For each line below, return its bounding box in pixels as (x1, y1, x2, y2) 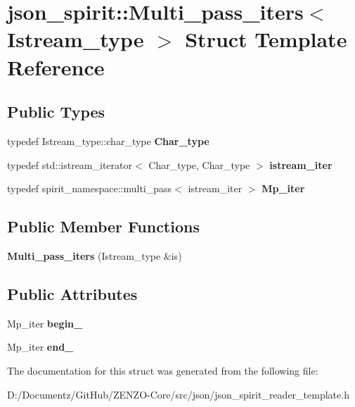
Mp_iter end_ (7, 339, 74, 354)
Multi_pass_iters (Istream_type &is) (7, 248, 182, 263)
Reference (7, 52, 105, 81)
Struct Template (185, 25, 347, 54)
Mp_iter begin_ (7, 315, 83, 330)
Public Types (7, 101, 105, 123)
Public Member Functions (7, 215, 200, 237)
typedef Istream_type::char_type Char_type (7, 133, 209, 148)
